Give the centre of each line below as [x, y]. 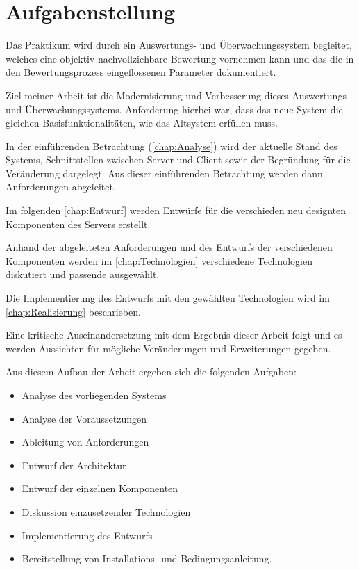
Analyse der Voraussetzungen [84, 418]
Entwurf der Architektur [74, 465]
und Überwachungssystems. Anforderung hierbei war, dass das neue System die [174, 109]
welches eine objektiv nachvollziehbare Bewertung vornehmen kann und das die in [180, 58]
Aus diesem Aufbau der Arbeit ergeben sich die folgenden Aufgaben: [151, 372]
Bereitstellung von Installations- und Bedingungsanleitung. [147, 559]
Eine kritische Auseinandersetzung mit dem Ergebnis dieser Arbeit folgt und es [174, 335]
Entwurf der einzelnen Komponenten [100, 488]
